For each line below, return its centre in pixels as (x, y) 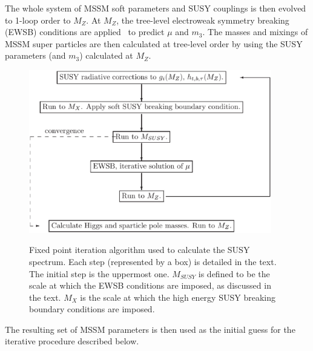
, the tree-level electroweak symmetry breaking (203, 20)
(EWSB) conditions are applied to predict (85, 32)
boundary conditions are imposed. (92, 309)
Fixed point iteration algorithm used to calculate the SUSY (140, 250)
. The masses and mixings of (255, 32)
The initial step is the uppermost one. (99, 273)
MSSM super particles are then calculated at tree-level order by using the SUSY (154, 43)
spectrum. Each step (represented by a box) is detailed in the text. (153, 261)
